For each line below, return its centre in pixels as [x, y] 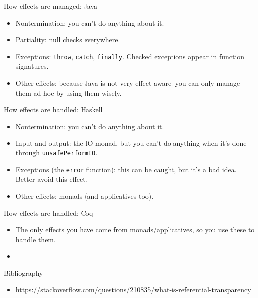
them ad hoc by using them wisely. [69, 92]
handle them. [36, 239]
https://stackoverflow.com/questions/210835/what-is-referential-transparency [133, 289]
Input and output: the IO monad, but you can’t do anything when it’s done [131, 143]
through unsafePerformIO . [57, 152]
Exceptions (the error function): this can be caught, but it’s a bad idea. [126, 169]
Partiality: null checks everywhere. [68, 40]
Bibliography [24, 272]
